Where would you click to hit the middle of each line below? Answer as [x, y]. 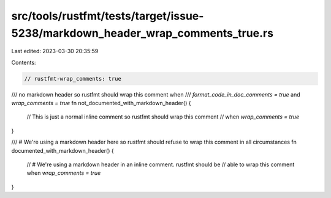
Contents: [24, 62]
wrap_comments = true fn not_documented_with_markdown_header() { [101, 103]
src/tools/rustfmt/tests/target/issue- [108, 16]
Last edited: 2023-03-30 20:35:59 [55, 51]
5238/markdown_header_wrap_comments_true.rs [143, 33]
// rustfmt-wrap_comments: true [73, 79]
